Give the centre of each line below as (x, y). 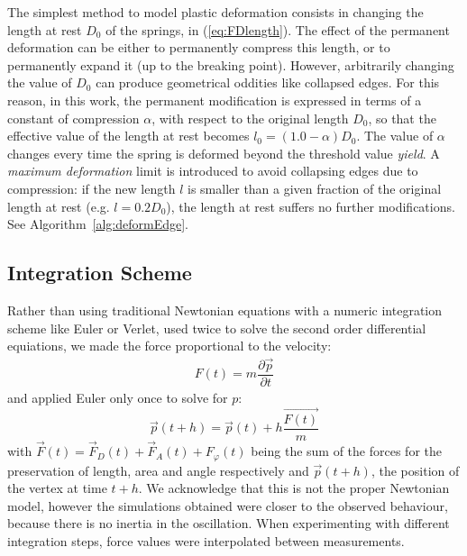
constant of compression (73, 118)
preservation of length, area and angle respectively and (158, 470)
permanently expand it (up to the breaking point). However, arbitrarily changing (231, 64)
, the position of (415, 470)
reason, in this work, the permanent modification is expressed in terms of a (215, 100)
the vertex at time (57, 488)
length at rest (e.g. (59, 206)
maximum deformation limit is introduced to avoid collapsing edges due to (213, 171)
